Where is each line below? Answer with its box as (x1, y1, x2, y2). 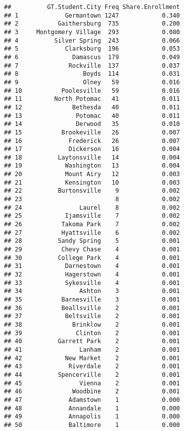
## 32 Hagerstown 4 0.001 (4, 271, 180, 278)
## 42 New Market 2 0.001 (4, 354, 180, 362)
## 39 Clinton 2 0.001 (4, 329, 180, 337)
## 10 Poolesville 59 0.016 (4, 87, 180, 94)
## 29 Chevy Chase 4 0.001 (4, 246, 180, 253)
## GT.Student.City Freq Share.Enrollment (4, 4, 180, 11)
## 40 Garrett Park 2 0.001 (4, 338, 180, 345)
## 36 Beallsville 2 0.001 (4, 304, 180, 312)
